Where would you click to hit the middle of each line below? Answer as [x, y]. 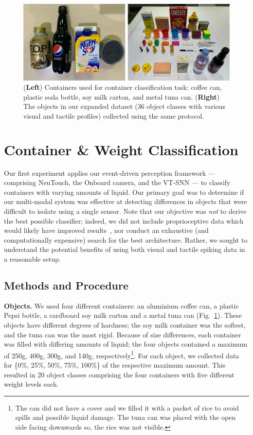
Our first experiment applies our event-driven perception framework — [109, 173]
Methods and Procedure [66, 285]
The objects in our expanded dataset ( [81, 106]
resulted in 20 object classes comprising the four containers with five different [119, 374]
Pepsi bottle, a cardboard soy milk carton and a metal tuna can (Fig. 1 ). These [123, 315]
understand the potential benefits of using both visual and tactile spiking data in [125, 249]
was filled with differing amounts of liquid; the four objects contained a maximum [126, 344]
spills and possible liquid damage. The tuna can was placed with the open [126, 417]
